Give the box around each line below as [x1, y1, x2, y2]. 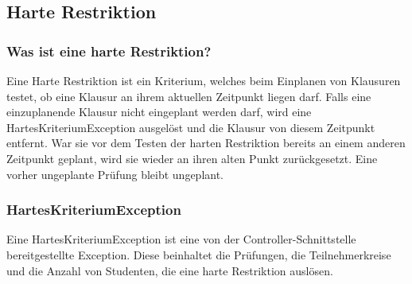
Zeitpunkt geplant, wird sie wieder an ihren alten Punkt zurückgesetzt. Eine [6, 150, 378, 166]
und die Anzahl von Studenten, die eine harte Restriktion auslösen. [6, 262, 333, 278]
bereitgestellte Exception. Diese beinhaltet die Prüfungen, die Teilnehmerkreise [6, 246, 391, 263]
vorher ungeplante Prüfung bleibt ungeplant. [6, 165, 223, 182]
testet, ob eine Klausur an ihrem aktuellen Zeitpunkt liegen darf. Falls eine [6, 88, 371, 104]
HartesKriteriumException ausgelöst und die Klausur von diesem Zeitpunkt [6, 119, 375, 135]
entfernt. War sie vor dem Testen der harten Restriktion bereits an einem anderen [6, 134, 406, 151]
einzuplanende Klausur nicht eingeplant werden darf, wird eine [6, 103, 312, 120]
